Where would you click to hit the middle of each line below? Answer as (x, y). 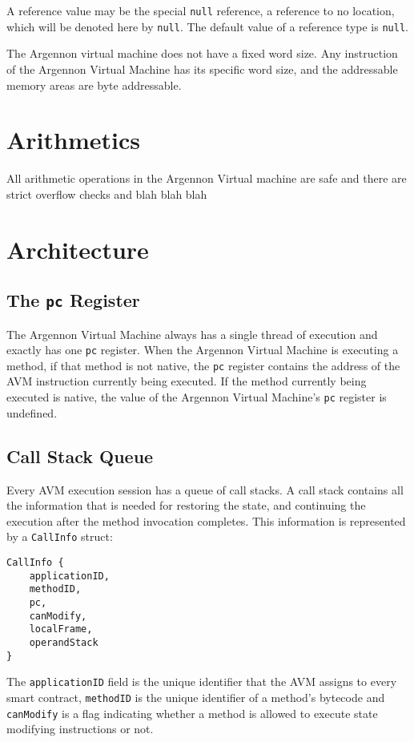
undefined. (32, 412)
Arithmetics (73, 140)
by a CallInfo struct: (60, 536)
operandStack (64, 642)
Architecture (78, 249)
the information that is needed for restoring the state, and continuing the (186, 505)
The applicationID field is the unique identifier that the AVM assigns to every (202, 682)
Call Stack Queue (80, 456)
